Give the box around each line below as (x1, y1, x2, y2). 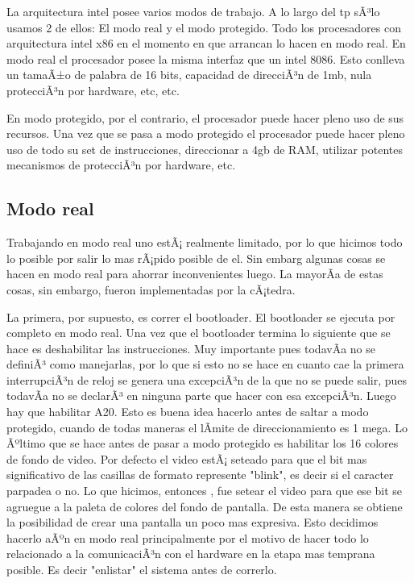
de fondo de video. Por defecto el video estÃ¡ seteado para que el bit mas (6, 450, 367, 467)
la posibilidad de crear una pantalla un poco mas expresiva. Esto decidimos (6, 514, 379, 531)
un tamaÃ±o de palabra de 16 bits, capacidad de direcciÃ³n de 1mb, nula (6, 66, 372, 83)
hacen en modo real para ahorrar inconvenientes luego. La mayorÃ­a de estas (6, 265, 383, 282)
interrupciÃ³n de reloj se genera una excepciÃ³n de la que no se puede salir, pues (6, 371, 408, 388)
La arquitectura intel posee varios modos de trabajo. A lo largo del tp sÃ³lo (6, 3, 380, 19)
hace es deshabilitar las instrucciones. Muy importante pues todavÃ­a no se (6, 339, 375, 356)
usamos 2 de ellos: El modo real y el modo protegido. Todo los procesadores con (6, 19, 401, 35)
